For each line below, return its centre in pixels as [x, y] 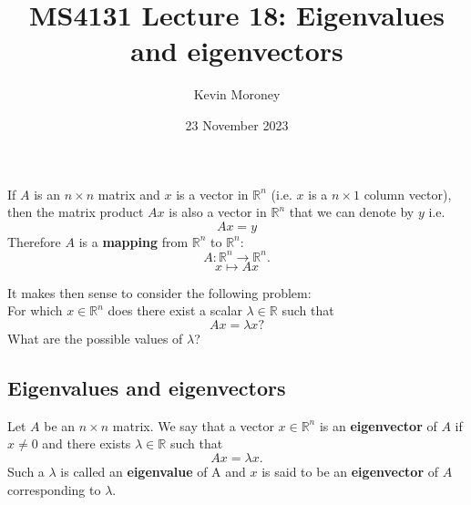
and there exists [87, 443]
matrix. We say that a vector [193, 425]
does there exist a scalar [175, 310]
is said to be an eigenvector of [350, 471]
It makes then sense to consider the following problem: [159, 292]
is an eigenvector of [378, 425]
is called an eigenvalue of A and [153, 471]
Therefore [34, 241]
